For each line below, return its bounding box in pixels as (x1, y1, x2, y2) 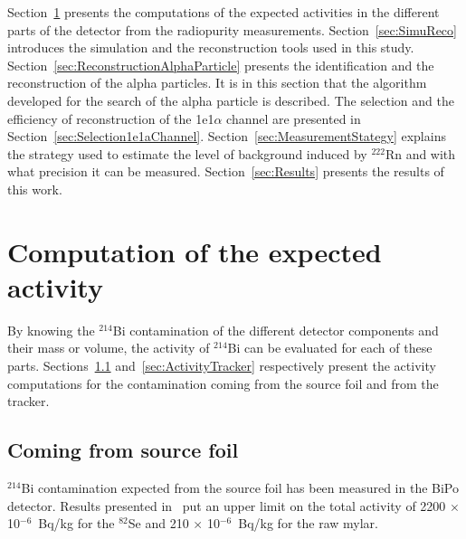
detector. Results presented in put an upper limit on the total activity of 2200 (7, 496, 446, 515)
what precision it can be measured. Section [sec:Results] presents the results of (7, 162, 444, 181)
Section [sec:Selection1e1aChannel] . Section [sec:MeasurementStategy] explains (7, 127, 446, 146)
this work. (7, 179, 62, 198)
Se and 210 (128, 514, 189, 533)
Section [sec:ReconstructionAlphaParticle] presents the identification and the (7, 55, 434, 74)
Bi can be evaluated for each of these (227, 338, 433, 357)
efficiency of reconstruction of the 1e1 (7, 109, 214, 128)
